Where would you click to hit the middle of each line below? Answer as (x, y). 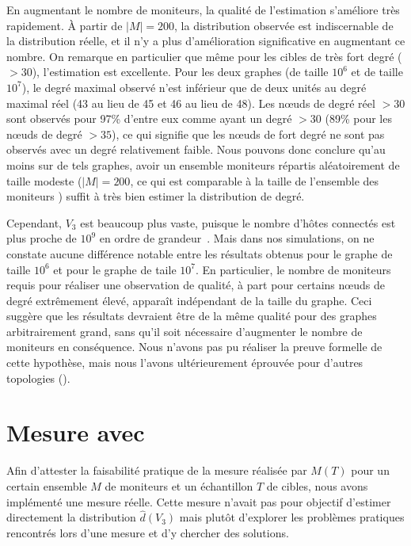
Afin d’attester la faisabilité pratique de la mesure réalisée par (157, 470)
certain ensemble (47, 485)
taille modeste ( (44, 180)
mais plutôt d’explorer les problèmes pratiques (292, 517)
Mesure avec (76, 432)
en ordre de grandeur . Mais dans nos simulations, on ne (237, 238)
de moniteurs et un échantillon (179, 485)
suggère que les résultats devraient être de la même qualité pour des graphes (192, 316)
